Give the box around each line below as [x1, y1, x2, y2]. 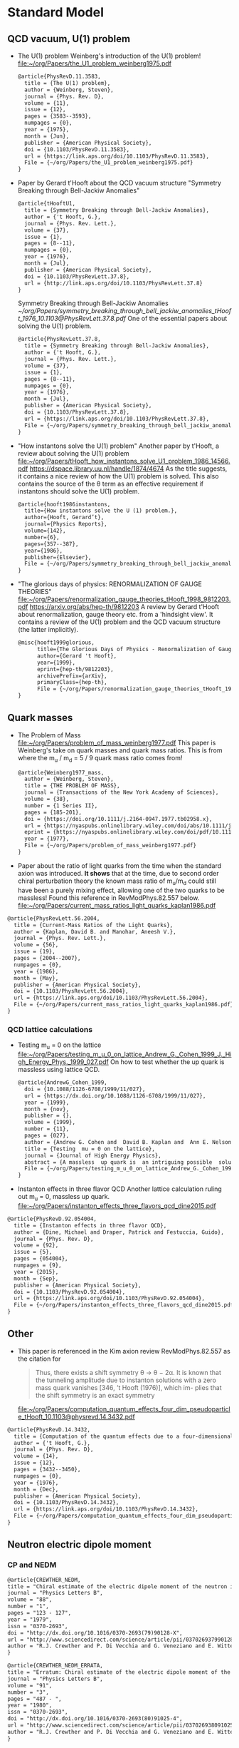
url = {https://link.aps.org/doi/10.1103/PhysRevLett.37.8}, [24, 415, 210, 422]
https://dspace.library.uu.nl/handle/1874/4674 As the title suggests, [29, 464, 228, 473]
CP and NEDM [7, 1560, 57, 1570]
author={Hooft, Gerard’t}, [24, 514, 105, 521]
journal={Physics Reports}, [24, 521, 108, 528]
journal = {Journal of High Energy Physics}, [24, 1152, 161, 1159]
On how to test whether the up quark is [110, 1058, 225, 1066]
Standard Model [7, 4, 105, 21]
